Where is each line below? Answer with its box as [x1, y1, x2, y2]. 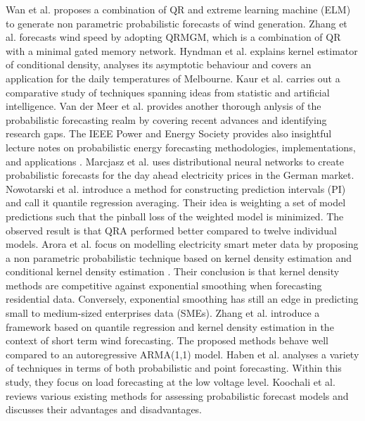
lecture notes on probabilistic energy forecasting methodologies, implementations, [6, 139, 356, 154]
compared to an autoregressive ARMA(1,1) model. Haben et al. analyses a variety [6, 346, 359, 361]
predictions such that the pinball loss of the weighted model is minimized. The [6, 208, 344, 223]
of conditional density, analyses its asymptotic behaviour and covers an [6, 57, 312, 72]
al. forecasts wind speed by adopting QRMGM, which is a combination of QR [6, 30, 341, 44]
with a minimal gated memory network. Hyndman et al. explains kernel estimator [6, 43, 358, 58]
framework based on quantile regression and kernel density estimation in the [6, 319, 334, 334]
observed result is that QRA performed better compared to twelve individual [6, 222, 337, 237]
